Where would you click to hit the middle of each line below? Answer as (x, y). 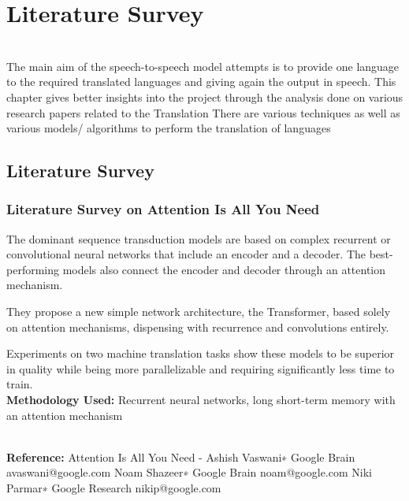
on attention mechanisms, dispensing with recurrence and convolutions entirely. (198, 327)
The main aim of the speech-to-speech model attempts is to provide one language (203, 66)
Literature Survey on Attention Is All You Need (163, 209)
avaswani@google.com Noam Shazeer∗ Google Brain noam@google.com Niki (189, 472)
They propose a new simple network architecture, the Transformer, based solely (199, 312)
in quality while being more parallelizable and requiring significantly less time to (201, 368)
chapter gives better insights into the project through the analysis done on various (205, 96)
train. (20, 384)
